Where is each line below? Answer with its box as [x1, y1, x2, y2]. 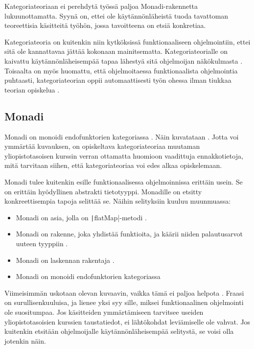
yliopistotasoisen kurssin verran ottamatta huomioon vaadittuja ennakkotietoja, [4, 150, 243, 161]
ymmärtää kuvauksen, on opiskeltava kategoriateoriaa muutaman [4, 141, 200, 151]
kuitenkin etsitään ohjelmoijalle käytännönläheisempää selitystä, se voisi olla [4, 326, 234, 336]
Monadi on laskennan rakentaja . [16, 255, 115, 265]
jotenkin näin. [4, 335, 46, 346]
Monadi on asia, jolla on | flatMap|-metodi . [16, 212, 147, 222]
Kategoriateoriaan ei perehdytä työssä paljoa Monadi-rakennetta [4, 1, 198, 11]
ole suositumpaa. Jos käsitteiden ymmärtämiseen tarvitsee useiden [4, 306, 204, 317]
